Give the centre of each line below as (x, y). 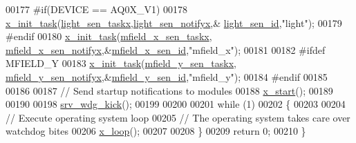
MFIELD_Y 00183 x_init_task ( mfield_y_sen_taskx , (121, 63)
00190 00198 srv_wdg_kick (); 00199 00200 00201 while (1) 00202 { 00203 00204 (176, 104)
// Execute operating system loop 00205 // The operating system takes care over (178, 117)
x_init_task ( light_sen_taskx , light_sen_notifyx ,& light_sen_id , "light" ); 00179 (174, 22)
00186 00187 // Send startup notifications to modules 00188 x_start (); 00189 (169, 90)
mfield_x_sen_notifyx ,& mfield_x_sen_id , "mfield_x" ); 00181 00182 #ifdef (166, 49)
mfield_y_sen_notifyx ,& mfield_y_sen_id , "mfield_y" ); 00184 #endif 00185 (167, 76)
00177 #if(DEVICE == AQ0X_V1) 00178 (97, 9)
